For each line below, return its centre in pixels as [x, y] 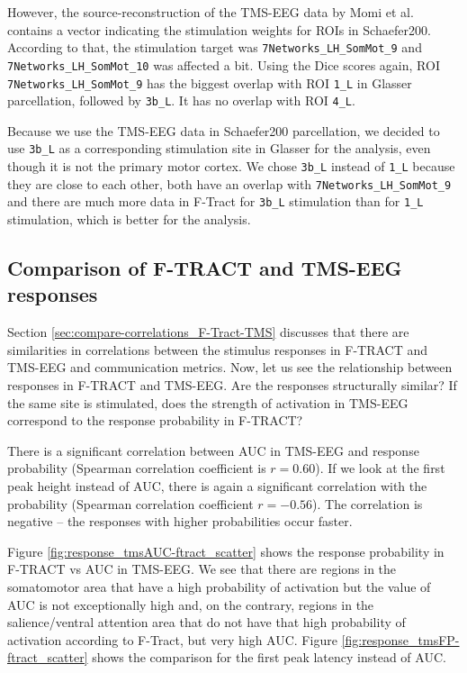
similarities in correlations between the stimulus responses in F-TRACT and [218, 349]
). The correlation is [368, 503]
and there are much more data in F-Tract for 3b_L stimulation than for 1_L [216, 201]
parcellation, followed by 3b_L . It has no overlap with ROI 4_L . [181, 100]
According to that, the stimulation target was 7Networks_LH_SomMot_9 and [215, 47]
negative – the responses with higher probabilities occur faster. [180, 521]
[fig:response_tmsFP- [400, 639]
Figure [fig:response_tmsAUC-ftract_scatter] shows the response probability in [226, 551]
